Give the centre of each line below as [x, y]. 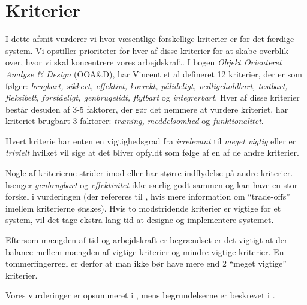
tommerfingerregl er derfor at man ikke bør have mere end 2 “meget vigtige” [146, 263]
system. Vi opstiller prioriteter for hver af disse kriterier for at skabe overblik [147, 50]
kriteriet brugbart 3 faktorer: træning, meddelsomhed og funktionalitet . [135, 121]
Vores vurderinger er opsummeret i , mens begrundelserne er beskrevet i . [140, 295]
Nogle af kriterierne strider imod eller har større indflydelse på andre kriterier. [149, 173]
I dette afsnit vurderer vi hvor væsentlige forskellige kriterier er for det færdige [150, 39]
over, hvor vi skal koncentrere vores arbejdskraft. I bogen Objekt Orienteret [144, 62]
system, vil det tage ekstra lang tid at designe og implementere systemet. [140, 220]
